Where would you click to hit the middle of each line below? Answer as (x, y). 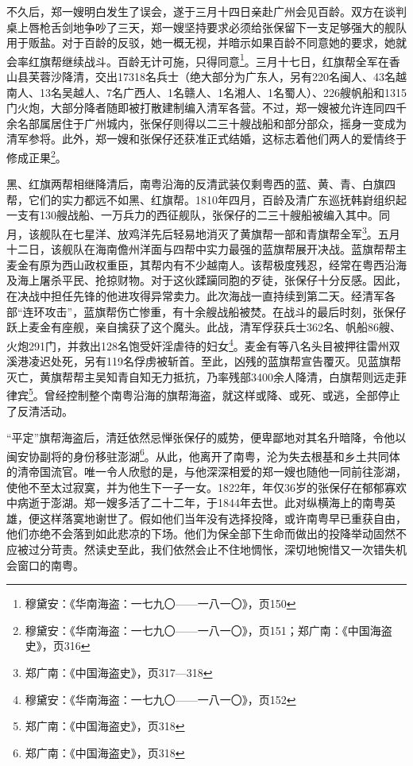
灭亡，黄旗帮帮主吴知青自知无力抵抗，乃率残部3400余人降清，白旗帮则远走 (201, 376)
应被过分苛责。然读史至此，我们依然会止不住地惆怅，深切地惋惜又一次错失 (201, 549)
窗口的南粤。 (50, 565)
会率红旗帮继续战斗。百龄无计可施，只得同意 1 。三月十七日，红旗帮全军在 (198, 60)
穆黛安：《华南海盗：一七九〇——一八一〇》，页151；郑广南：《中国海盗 (208, 630)
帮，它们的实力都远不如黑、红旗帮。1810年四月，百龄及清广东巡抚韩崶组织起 (206, 199)
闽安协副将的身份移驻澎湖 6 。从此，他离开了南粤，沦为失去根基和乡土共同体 (203, 455)
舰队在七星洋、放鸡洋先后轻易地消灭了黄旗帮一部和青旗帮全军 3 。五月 (220, 232)
